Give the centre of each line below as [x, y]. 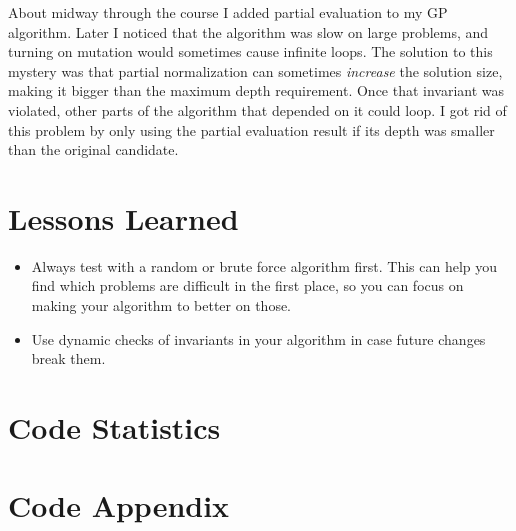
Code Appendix [119, 505]
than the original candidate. [93, 149]
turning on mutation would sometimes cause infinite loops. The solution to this [250, 51]
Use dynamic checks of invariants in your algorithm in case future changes [258, 338]
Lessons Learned [123, 217]
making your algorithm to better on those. [161, 305]
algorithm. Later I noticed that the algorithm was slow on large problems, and [248, 31]
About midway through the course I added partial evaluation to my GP [228, 12]
